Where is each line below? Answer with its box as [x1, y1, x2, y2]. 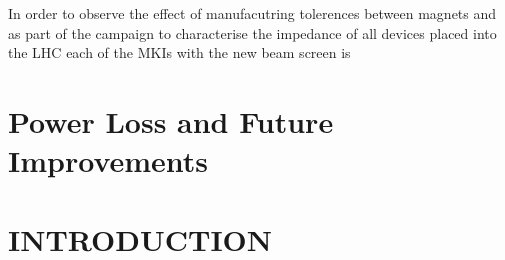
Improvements [8, 140, 209, 181]
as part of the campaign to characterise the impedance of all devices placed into [8, 22, 497, 43]
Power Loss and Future [8, 100, 334, 141]
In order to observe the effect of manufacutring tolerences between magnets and [8, 3, 497, 23]
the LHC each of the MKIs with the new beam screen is [8, 42, 351, 63]
